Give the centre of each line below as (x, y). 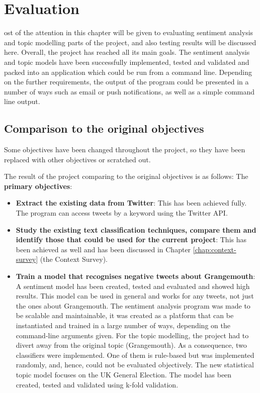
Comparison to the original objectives (104, 128)
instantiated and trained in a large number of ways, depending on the (123, 325)
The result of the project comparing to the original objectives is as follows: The (126, 176)
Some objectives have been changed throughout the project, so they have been (125, 150)
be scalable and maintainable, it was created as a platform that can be (125, 315)
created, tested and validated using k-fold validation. (97, 384)
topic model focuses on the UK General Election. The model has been (124, 374)
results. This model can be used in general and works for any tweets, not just (135, 296)
